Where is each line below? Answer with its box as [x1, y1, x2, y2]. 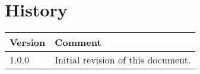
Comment [55, 35, 101, 49]
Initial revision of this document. [55, 53, 191, 67]
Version [9, 35, 46, 49]
